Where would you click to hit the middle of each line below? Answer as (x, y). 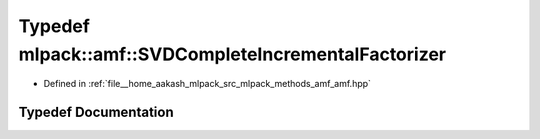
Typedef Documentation (96, 112)
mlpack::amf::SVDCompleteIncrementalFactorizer (232, 54)
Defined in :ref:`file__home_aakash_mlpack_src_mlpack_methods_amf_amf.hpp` (207, 84)
